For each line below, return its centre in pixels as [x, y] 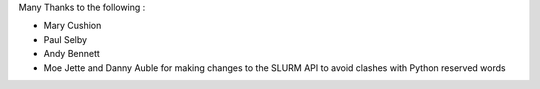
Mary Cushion [72, 26]
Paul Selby [65, 39]
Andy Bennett [71, 54]
